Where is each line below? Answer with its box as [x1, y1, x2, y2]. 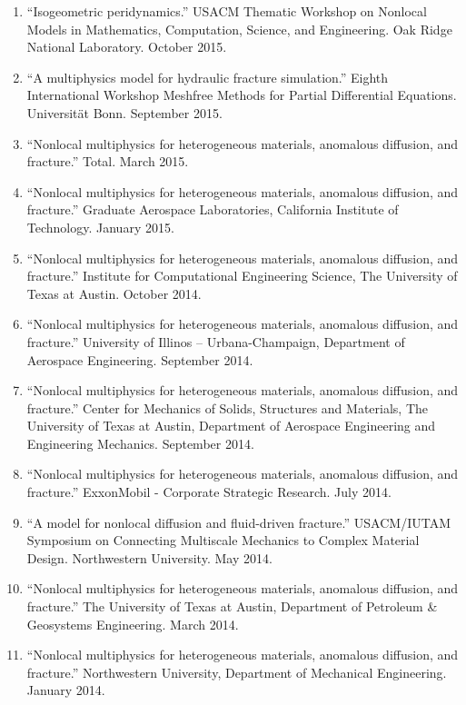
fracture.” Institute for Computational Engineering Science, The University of [26, 266, 458, 285]
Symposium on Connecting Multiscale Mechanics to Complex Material [26, 531, 420, 550]
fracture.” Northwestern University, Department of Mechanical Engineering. [26, 662, 447, 681]
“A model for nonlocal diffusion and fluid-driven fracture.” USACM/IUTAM [26, 512, 451, 531]
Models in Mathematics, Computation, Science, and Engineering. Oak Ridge [26, 19, 452, 38]
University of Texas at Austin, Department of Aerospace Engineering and [26, 416, 436, 435]
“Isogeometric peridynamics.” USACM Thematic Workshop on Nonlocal [26, 2, 427, 20]
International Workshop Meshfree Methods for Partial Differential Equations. [26, 85, 457, 104]
